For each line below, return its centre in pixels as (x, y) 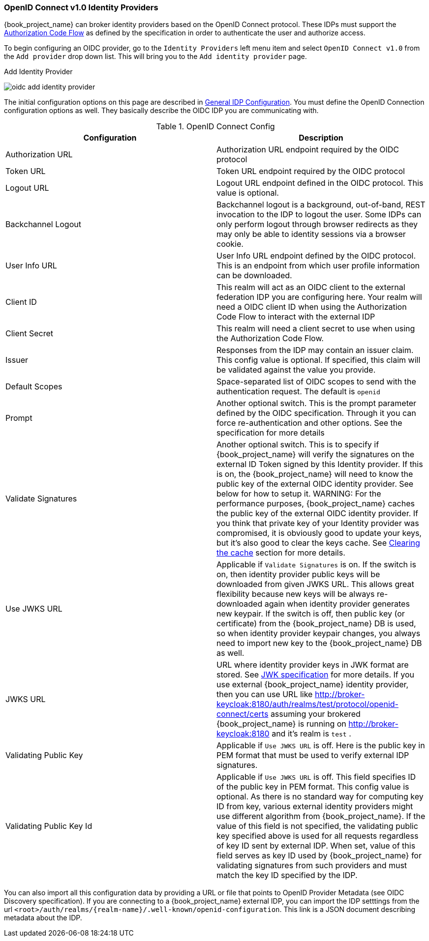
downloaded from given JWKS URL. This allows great (315, 584)
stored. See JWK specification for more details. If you (315, 675)
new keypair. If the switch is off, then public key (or (311, 614)
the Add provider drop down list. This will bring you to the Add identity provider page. (155, 57)
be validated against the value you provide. (296, 370)
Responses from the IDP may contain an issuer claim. (315, 350)
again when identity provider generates (337, 604)
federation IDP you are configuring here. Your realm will (319, 297)
